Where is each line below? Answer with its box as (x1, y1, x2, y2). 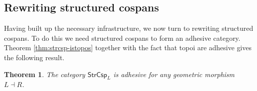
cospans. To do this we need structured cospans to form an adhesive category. (4, 32, 241, 43)
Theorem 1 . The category (4, 69, 86, 79)
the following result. (4, 52, 65, 62)
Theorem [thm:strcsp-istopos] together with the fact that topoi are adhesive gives (4, 42, 252, 53)
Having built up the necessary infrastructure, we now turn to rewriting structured (4, 23, 254, 33)
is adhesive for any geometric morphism (113, 69, 235, 79)
